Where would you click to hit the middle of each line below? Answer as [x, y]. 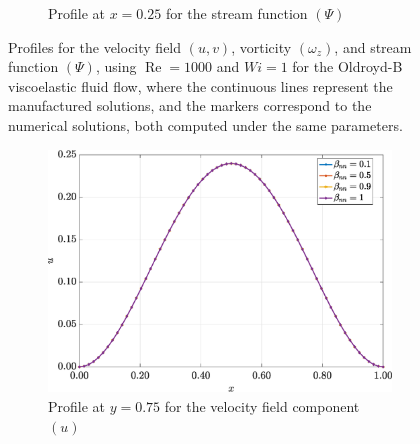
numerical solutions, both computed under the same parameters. [205, 124]
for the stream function [236, 13]
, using [116, 66]
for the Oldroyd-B [347, 66]
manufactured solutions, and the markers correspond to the [190, 105]
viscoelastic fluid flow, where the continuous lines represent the [200, 85]
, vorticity [261, 46]
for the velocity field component [262, 406]
